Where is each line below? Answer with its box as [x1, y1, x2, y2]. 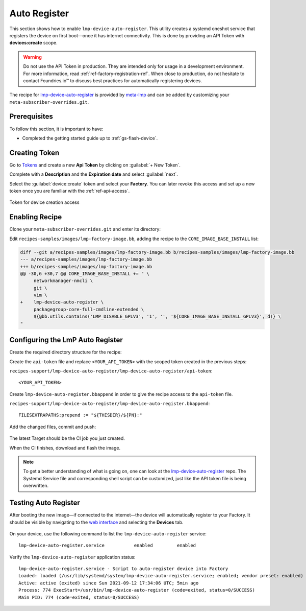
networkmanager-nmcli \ [33, 278, 93, 284]
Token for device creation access [9, 199, 80, 205]
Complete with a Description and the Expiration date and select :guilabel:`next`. [9, 171, 178, 177]
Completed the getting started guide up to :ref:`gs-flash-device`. [22, 135, 158, 141]
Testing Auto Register [9, 499, 80, 507]
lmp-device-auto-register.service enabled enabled [18, 543, 196, 549]
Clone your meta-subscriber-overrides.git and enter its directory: [9, 226, 161, 232]
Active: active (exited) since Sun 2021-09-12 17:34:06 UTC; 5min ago [18, 580, 199, 586]
